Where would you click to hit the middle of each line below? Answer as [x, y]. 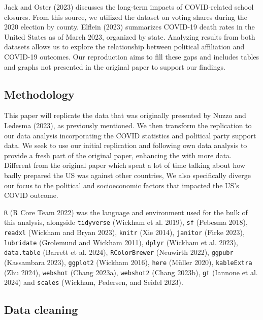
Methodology [39, 94]
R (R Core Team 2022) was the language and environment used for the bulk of [126, 212]
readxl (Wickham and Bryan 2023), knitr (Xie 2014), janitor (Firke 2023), [124, 232]
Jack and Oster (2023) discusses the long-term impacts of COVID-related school [129, 7]
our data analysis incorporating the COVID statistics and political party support [130, 135]
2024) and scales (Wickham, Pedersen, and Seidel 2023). [94, 282]
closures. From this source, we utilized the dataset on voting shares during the [126, 17]
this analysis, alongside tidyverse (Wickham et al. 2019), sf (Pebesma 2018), [126, 222]
